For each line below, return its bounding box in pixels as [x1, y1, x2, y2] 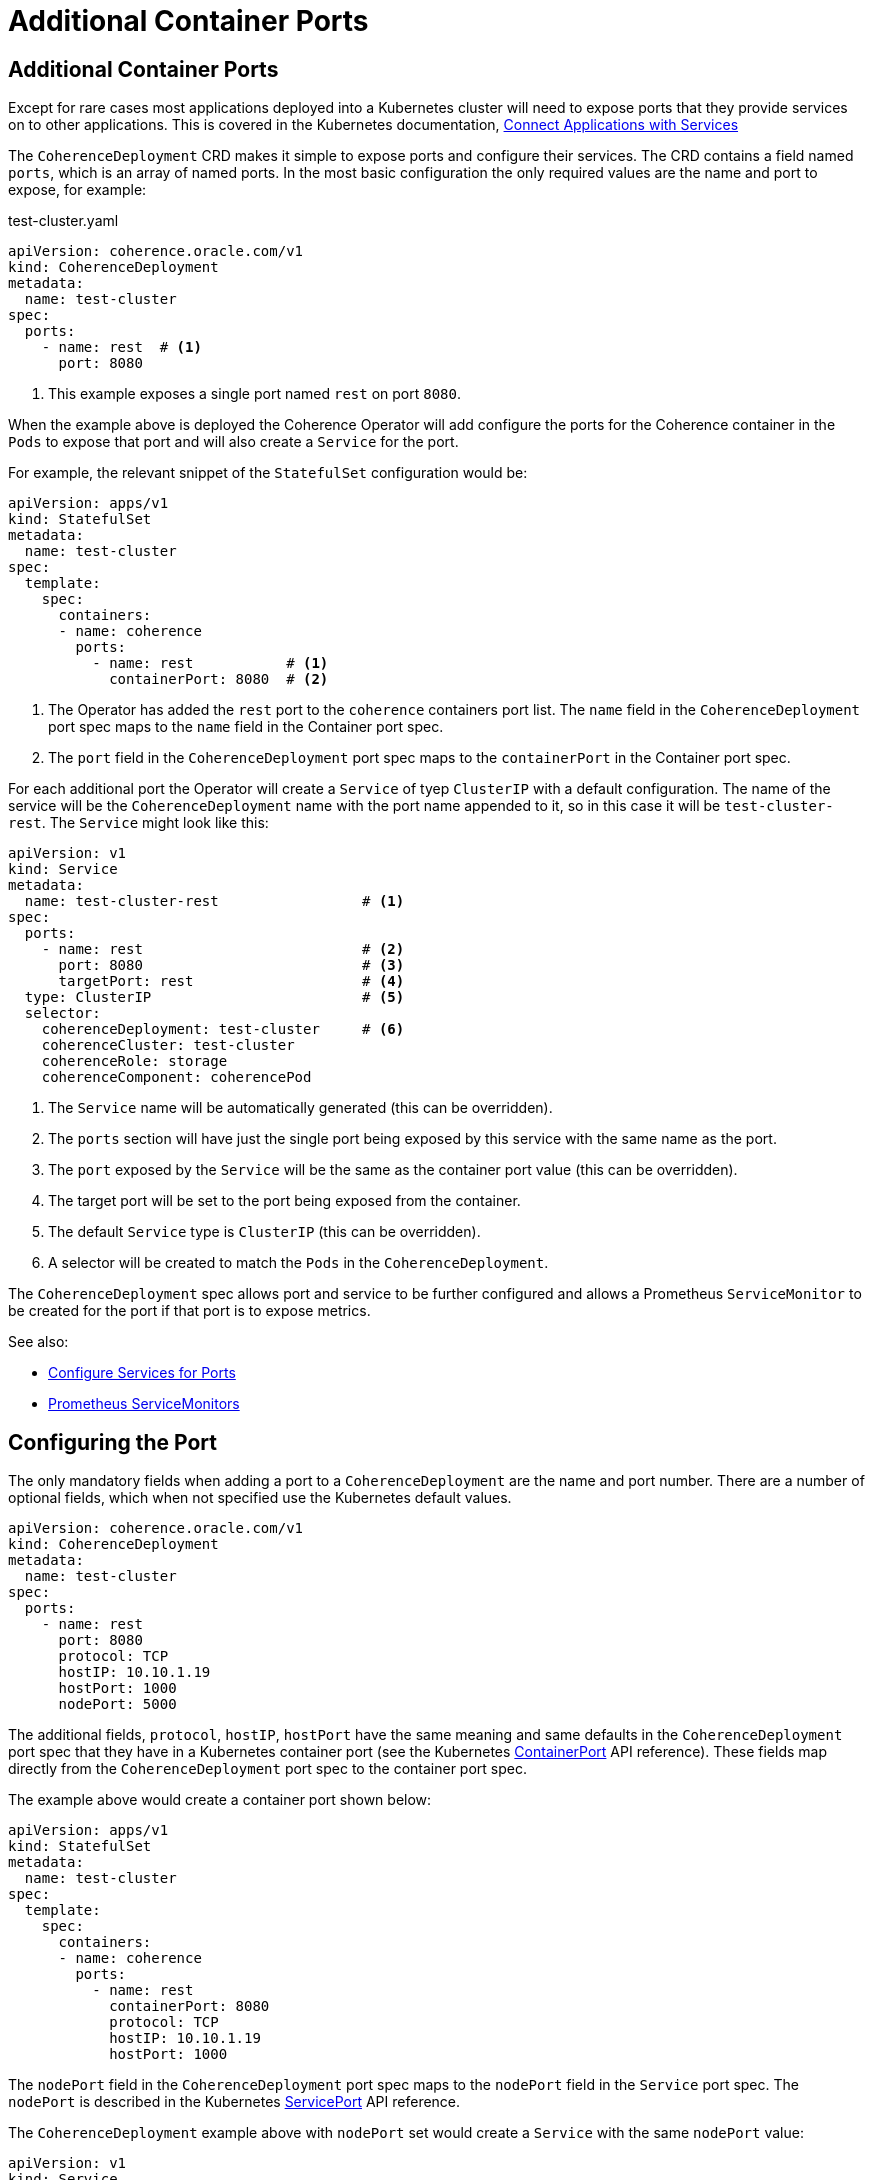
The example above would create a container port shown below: [8, 1791, 432, 1809]
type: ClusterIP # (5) [24, 989, 405, 1006]
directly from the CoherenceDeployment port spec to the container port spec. [8, 1760, 527, 1778]
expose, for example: [8, 181, 147, 199]
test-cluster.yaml [8, 212, 119, 230]
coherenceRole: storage [41, 1053, 228, 1070]
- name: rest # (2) [41, 941, 405, 958]
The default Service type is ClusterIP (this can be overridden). [48, 1223, 481, 1241]
